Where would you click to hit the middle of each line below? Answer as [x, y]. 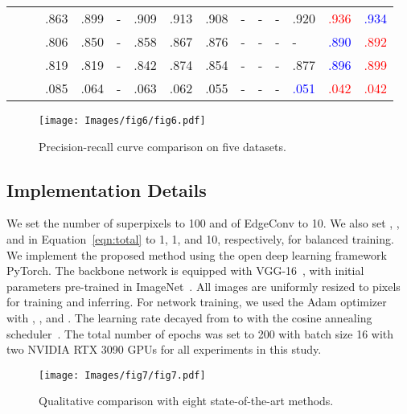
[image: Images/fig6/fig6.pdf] [122, 121]
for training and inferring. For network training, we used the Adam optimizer [197, 302]
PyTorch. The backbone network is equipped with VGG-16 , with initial [185, 271]
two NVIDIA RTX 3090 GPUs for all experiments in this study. [164, 349]
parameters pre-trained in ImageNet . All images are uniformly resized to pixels [203, 286]
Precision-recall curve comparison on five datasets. [162, 146]
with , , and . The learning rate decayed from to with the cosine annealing [189, 318]
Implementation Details [107, 189]
